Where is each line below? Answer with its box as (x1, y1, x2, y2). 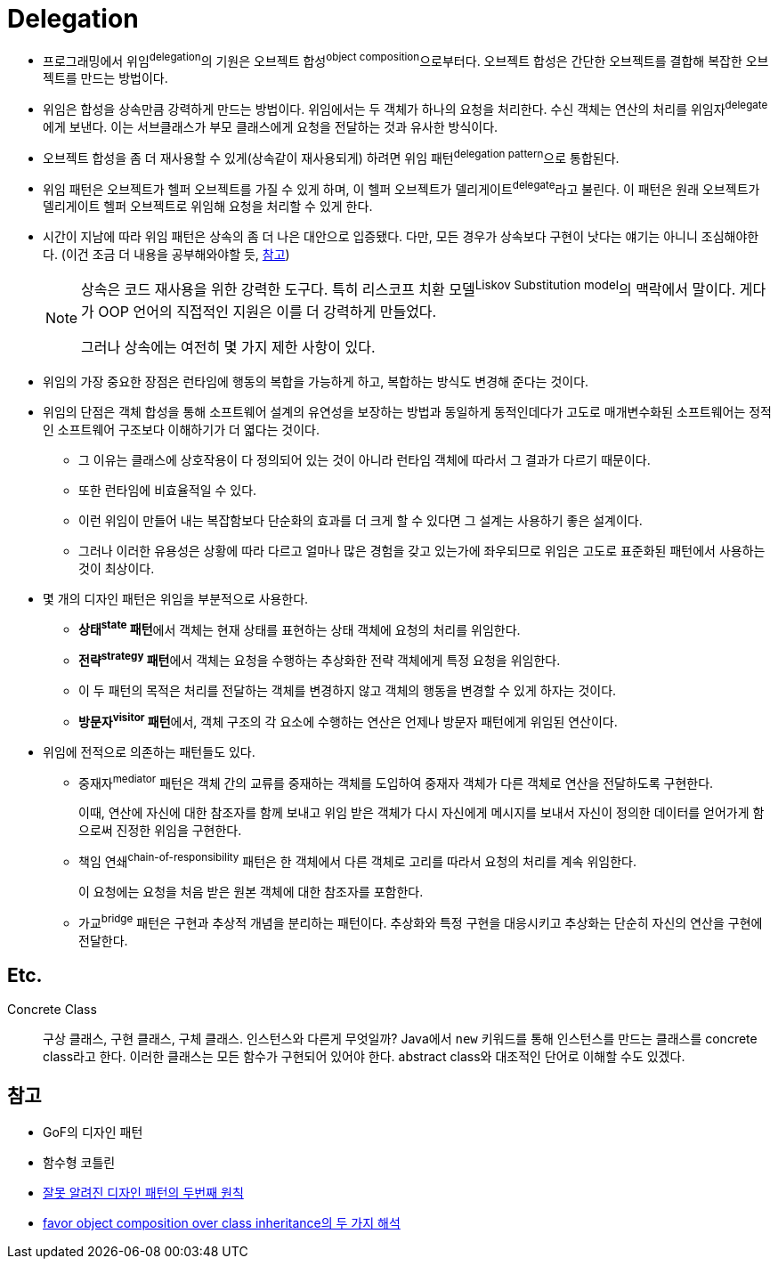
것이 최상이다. (78, 560, 155, 576)
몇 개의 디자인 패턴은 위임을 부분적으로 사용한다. (43, 590, 309, 606)
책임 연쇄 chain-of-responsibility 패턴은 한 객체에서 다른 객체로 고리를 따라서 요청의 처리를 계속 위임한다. (78, 851, 636, 869)
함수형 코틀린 (43, 1155, 116, 1171)
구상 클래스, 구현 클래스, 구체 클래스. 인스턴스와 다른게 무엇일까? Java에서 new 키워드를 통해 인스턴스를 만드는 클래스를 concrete (43, 1031, 758, 1047)
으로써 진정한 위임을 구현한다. (78, 823, 242, 839)
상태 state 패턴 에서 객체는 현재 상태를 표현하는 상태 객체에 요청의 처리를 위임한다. (78, 619, 521, 637)
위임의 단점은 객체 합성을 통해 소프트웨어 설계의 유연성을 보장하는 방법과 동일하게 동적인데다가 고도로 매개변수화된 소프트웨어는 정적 (43, 403, 772, 419)
